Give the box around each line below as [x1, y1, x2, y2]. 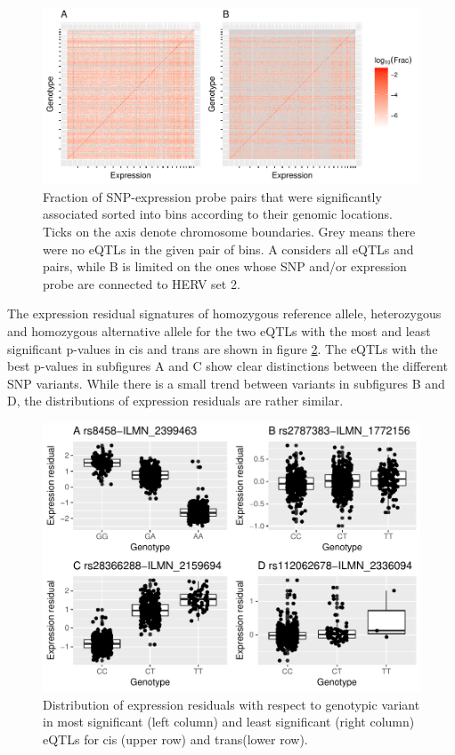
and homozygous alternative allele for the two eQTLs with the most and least [7, 321, 431, 340]
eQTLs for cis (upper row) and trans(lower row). [43, 729, 308, 748]
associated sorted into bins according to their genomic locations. [43, 205, 393, 223]
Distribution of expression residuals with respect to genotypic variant [43, 695, 420, 713]
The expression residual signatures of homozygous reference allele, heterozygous [7, 304, 442, 323]
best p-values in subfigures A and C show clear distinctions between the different [7, 357, 448, 375]
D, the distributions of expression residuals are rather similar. [7, 391, 344, 410]
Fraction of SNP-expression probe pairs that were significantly [43, 187, 382, 205]
